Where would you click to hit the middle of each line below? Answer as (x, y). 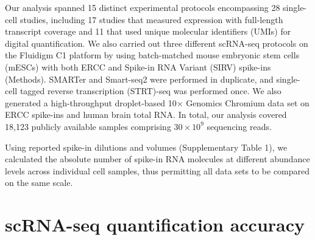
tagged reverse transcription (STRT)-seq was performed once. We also (150, 91)
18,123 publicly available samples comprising (88, 126)
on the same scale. (39, 183)
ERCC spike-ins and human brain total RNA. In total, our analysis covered (146, 115)
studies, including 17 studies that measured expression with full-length (151, 19)
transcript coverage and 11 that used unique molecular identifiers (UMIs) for (148, 31)
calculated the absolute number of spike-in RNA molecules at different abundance (157, 159)
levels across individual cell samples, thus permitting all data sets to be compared (157, 170)
